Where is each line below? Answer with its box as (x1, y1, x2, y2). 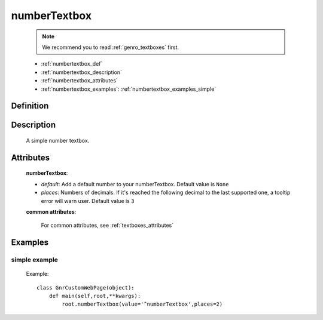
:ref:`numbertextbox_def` (41, 60, 103, 67)
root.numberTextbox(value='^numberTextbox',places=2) (62, 301, 223, 307)
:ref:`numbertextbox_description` (41, 69, 123, 76)
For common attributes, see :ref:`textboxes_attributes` (41, 221, 173, 229)
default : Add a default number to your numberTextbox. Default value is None (41, 180, 229, 187)
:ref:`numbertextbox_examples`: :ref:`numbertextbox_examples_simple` (41, 85, 217, 93)
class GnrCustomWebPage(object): (36, 284, 135, 291)
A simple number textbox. (26, 137, 90, 144)
